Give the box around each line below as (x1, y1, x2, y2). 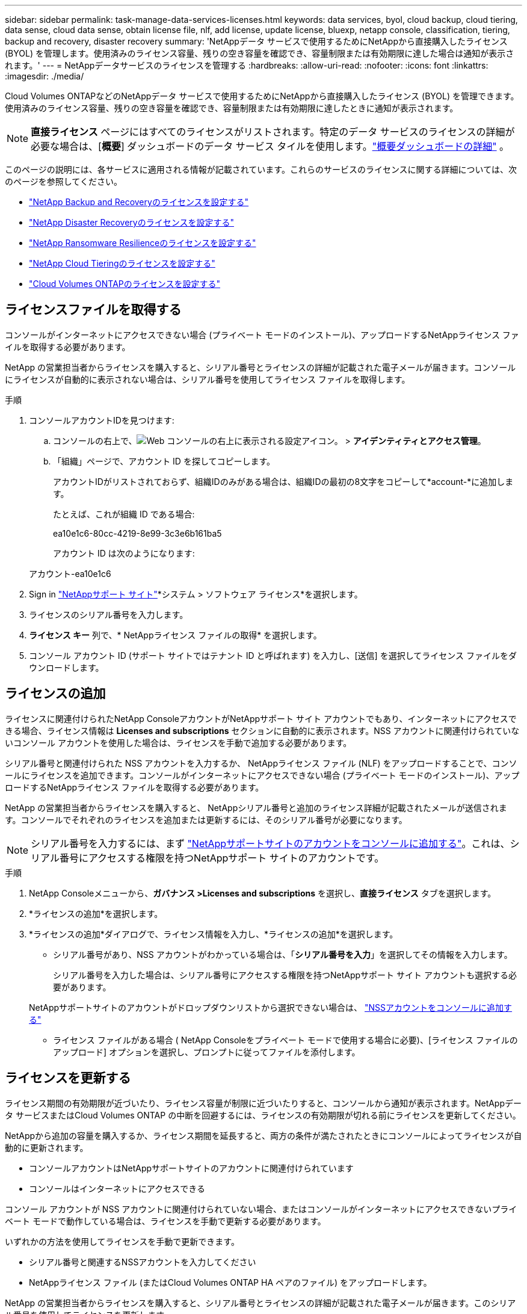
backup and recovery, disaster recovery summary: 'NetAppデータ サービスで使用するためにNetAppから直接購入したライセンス (5, 36, 508, 46)
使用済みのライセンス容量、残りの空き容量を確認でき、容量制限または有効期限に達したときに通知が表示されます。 (5, 103, 458, 113)
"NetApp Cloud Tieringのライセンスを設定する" (29, 258, 215, 268)
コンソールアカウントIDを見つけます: (29, 415, 174, 425)
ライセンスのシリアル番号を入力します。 (29, 609, 188, 620)
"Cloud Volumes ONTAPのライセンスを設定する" (29, 279, 221, 289)
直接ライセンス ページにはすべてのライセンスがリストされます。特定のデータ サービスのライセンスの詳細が (31, 126, 515, 138)
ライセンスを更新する (5, 1070, 131, 1086)
